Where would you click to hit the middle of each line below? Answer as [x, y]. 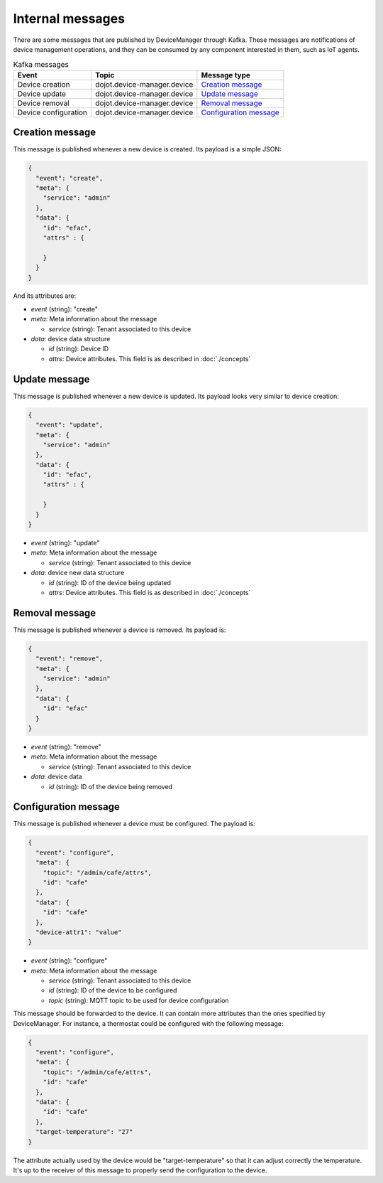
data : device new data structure [78, 573]
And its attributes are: [45, 296]
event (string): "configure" [69, 960]
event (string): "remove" [66, 746]
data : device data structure [71, 339]
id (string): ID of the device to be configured [113, 990]
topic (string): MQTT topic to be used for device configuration [139, 1000]
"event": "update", [70, 425]
